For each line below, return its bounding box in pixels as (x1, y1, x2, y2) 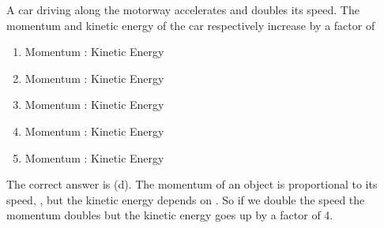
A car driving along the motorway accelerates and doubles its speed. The (6, 2, 360, 17)
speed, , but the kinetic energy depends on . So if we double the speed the (6, 191, 365, 207)
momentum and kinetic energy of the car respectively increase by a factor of (6, 17, 375, 33)
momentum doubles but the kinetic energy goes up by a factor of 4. (6, 207, 333, 223)
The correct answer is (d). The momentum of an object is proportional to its (6, 176, 378, 192)
